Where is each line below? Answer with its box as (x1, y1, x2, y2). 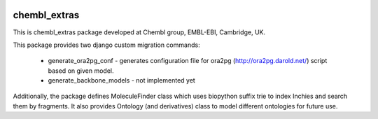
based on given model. (48, 66, 114, 75)
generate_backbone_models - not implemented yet (48, 76, 195, 85)
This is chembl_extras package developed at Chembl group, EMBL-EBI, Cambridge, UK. (13, 28, 266, 36)
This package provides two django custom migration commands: (13, 41, 200, 49)
